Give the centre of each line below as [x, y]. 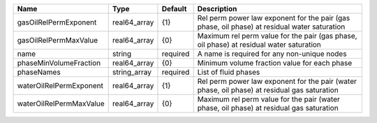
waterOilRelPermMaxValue [61, 103]
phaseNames [39, 72]
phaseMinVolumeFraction [59, 63]
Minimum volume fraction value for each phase [275, 63]
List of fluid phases [229, 72]
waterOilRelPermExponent [60, 86]
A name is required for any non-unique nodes [272, 54]
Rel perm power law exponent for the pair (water [277, 81]
